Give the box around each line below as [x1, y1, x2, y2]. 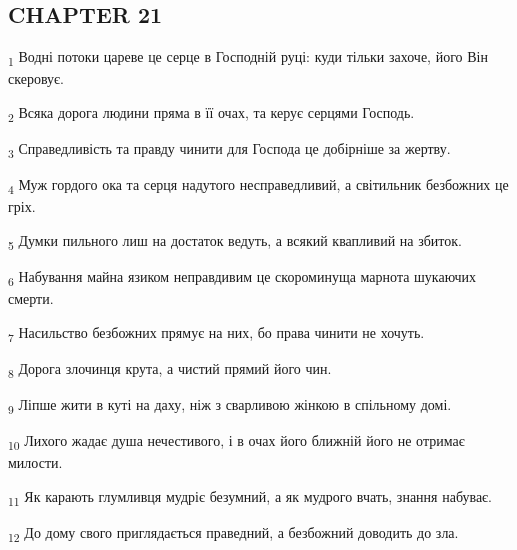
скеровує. [8, 68, 64, 89]
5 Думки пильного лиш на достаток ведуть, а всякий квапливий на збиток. [8, 229, 462, 253]
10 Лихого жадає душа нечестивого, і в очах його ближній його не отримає [8, 430, 465, 453]
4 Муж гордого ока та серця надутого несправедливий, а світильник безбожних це [8, 174, 509, 197]
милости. [8, 452, 63, 473]
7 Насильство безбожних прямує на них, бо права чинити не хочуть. [8, 321, 425, 345]
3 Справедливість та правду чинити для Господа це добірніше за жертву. [8, 138, 451, 161]
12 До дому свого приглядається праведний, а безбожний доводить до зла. [8, 521, 459, 545]
